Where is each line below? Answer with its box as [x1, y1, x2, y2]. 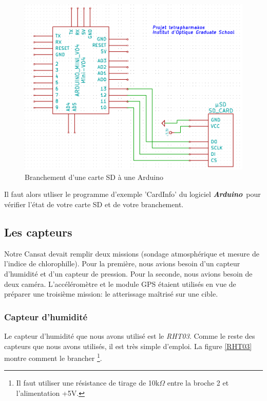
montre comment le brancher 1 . [4, 351, 102, 363]
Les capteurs [4, 224, 72, 240]
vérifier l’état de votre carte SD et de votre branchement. [4, 199, 184, 210]
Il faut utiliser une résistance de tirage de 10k [16, 377, 160, 388]
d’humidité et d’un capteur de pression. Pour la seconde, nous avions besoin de [4, 268, 253, 279]
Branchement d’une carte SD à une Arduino [25, 171, 164, 182]
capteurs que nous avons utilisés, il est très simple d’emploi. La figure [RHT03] [4, 340, 252, 351]
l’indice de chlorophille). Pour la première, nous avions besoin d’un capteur [4, 258, 240, 269]
